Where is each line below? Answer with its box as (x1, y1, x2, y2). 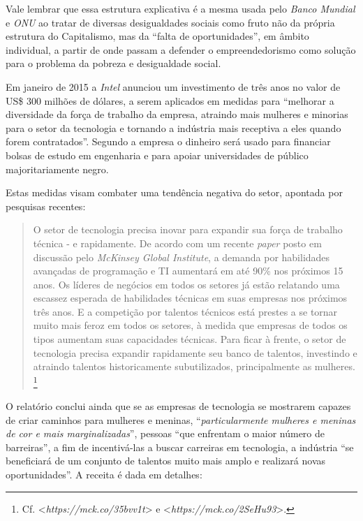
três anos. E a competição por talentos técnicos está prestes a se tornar (33, 304, 338, 318)
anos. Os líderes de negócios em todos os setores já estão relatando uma (33, 277, 340, 291)
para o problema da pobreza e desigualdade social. (6, 56, 221, 71)
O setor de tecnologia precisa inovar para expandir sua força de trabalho (33, 222, 343, 237)
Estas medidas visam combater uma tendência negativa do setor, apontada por (6, 185, 343, 200)
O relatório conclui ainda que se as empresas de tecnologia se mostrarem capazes (6, 399, 351, 413)
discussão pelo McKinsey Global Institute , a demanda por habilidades (33, 249, 330, 264)
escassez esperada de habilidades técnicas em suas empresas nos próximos (33, 291, 348, 305)
